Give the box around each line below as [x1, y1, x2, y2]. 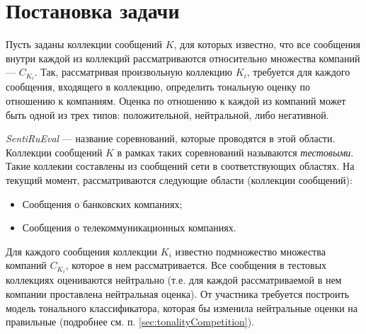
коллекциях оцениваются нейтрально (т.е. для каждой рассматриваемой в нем [6, 272, 342, 287]
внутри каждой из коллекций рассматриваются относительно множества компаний [6, 50, 360, 65]
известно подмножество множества [175, 243, 326, 258]
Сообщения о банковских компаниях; [22, 196, 183, 211]
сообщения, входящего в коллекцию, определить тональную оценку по [6, 79, 310, 94]
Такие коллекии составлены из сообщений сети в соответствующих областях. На [6, 159, 355, 173]
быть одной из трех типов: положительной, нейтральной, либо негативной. [6, 107, 329, 122]
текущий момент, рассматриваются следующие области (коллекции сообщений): [6, 172, 353, 187]
